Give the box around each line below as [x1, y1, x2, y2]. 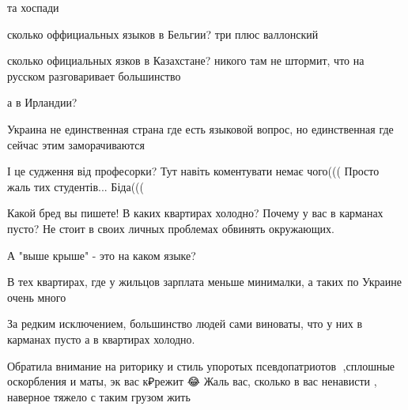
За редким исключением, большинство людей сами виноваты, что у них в [7, 315, 363, 332]
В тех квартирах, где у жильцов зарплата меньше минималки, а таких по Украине [7, 273, 402, 290]
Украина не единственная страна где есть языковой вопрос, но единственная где [7, 120, 394, 137]
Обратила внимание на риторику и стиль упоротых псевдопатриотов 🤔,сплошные [7, 357, 395, 374]
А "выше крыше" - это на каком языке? [7, 246, 196, 263]
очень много [7, 288, 66, 305]
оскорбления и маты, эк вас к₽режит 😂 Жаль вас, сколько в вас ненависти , [7, 373, 377, 389]
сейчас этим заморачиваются [7, 136, 145, 152]
